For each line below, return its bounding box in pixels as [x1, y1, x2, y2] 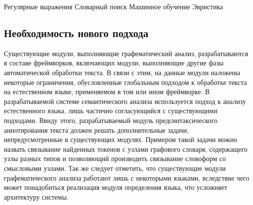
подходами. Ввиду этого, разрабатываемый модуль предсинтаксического [4, 115, 218, 125]
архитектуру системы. [4, 191, 69, 202]
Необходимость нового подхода [4, 25, 149, 40]
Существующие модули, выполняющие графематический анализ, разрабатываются [4, 48, 248, 58]
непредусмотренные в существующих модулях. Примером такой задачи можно [4, 134, 237, 144]
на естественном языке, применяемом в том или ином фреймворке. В [4, 86, 210, 97]
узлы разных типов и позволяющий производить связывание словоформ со [4, 153, 226, 164]
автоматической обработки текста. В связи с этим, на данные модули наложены [4, 67, 240, 77]
